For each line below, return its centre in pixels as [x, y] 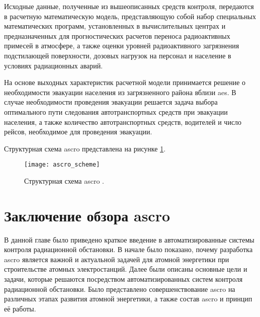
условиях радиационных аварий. [54, 65]
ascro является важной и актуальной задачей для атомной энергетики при [117, 259]
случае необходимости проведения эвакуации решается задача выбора [111, 102]
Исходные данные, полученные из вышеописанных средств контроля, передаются [129, 6]
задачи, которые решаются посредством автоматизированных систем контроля [123, 279]
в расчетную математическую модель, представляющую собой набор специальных [130, 16]
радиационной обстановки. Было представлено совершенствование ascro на [120, 289]
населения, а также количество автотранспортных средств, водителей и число [123, 122]
